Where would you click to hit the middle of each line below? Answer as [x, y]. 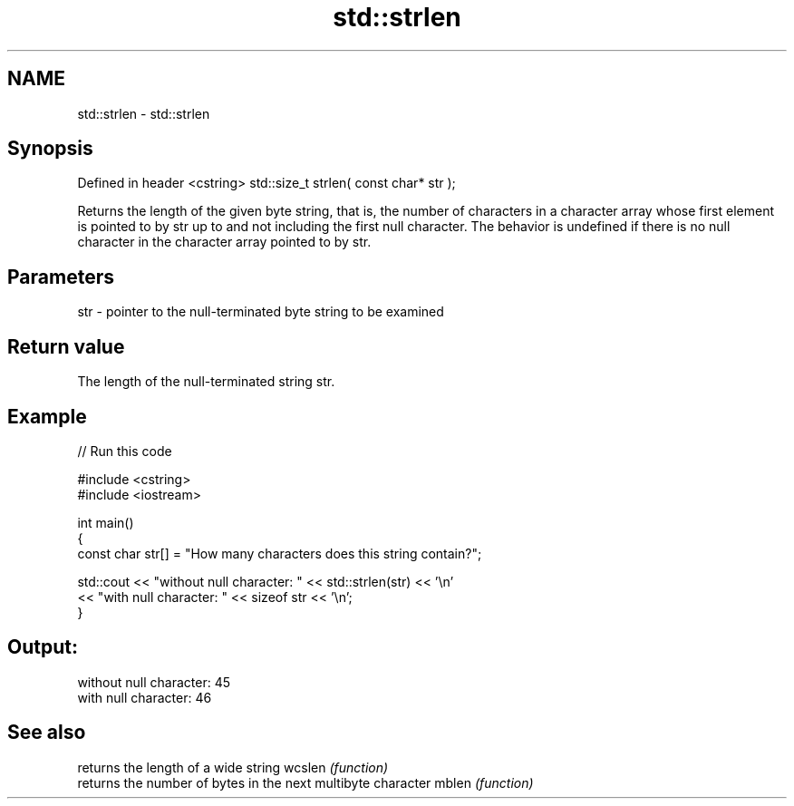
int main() [106, 522]
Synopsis [50, 149]
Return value [66, 346]
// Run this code [125, 451]
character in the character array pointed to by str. [224, 242]
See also [47, 733]
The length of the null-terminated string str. [206, 382]
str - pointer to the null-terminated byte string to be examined [261, 312]
